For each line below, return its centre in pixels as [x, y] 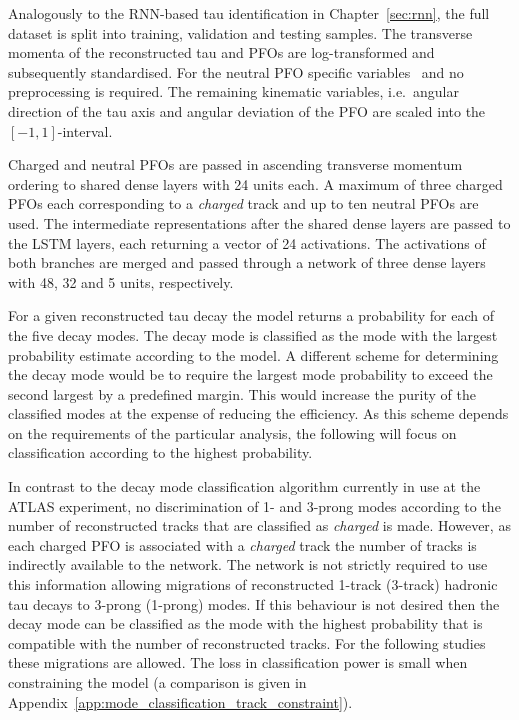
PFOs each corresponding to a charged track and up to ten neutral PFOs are [243, 203]
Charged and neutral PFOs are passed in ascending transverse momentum [235, 164]
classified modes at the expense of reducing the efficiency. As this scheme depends [258, 413]
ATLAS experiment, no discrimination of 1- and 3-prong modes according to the [254, 505]
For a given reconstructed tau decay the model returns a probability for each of [251, 315]
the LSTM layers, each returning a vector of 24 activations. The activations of [247, 242]
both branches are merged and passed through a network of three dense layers [247, 262]
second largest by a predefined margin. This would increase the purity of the [242, 393]
